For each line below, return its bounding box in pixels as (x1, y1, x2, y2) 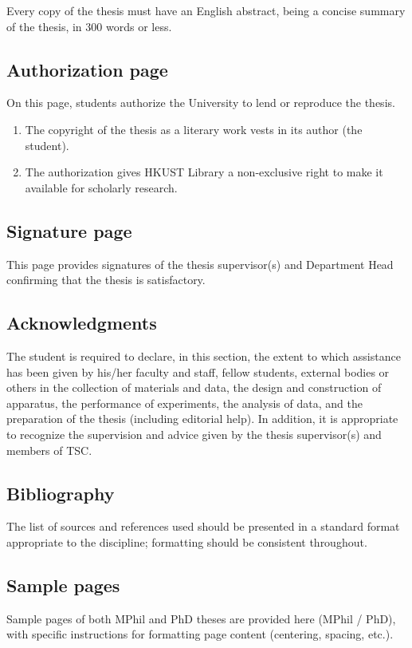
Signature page (6, 218, 132, 243)
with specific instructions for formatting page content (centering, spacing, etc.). (6, 626, 394, 642)
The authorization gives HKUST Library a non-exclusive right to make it (25, 164, 383, 180)
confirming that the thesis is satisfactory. (6, 271, 206, 288)
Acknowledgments (6, 310, 157, 335)
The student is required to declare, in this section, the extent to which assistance (6, 347, 401, 364)
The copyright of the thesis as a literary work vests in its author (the (25, 121, 363, 137)
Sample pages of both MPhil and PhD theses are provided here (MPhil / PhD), (6, 610, 396, 626)
